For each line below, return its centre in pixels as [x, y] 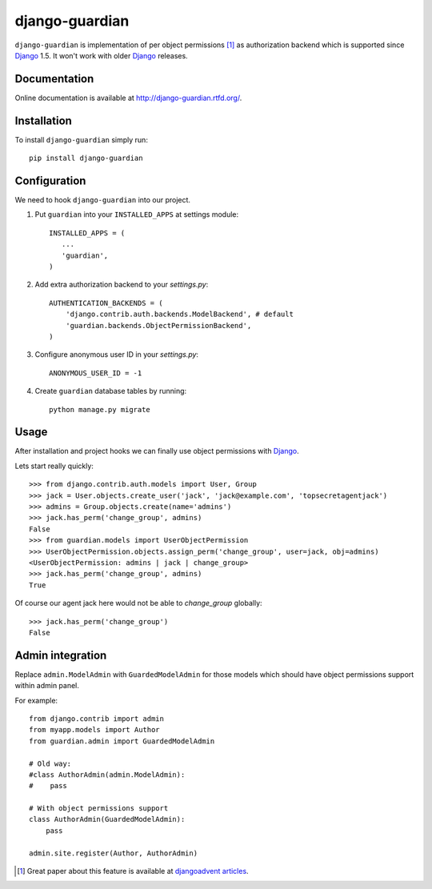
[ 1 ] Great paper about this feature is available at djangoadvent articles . [133, 871]
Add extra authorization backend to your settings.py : [122, 285]
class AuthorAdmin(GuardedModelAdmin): [107, 819]
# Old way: [50, 763]
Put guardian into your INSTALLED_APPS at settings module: [137, 214]
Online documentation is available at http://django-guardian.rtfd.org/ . [128, 98]
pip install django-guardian [86, 158]
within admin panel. [47, 686]
